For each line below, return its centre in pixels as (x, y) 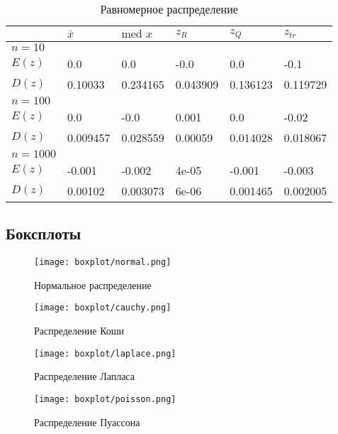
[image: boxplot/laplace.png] (105, 353)
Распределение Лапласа (84, 376)
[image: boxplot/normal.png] (103, 262)
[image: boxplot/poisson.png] (105, 399)
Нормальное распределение (93, 284)
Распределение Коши (79, 331)
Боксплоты (44, 233)
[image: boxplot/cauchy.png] (103, 308)
